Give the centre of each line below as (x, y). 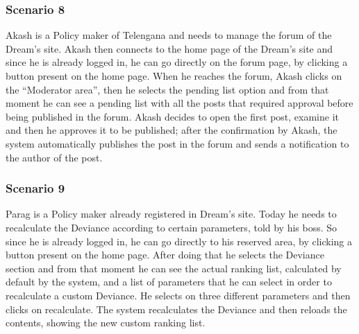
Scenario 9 (35, 188)
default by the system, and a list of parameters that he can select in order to (169, 282)
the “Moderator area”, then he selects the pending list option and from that (167, 89)
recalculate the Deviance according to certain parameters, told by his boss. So (172, 227)
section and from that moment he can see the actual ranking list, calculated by (174, 268)
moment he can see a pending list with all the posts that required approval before (179, 103)
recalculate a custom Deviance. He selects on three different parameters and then (178, 295)
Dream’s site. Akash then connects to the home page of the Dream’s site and (169, 48)
